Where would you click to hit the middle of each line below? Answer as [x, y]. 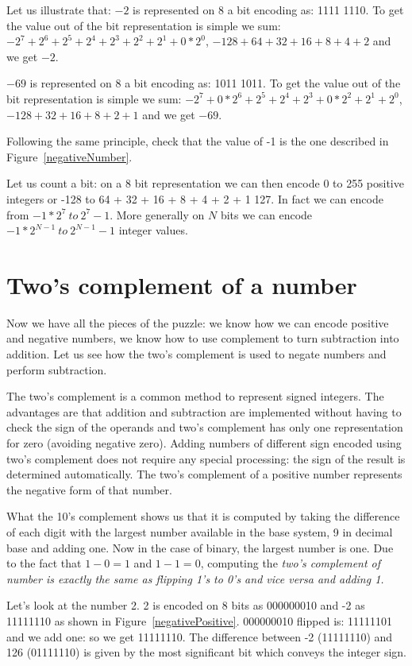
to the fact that [44, 563]
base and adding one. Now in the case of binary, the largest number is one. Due [200, 547]
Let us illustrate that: [59, 10]
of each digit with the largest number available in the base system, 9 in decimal [200, 531]
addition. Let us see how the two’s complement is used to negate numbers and [196, 354]
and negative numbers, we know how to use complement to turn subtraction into [203, 338]
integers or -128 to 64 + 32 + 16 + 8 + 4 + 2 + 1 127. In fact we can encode [195, 198]
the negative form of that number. [89, 489]
